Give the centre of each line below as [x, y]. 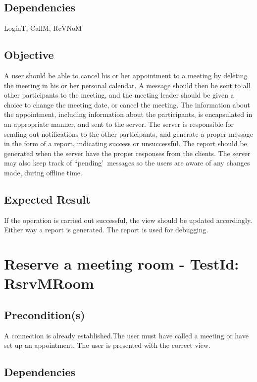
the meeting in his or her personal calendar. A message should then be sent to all [127, 85]
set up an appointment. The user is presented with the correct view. [107, 345]
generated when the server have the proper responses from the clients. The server [127, 153]
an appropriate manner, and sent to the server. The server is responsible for [119, 124]
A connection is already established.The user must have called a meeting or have [126, 335]
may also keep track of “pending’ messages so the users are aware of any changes [127, 163]
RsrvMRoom [49, 283]
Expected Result [47, 199]
